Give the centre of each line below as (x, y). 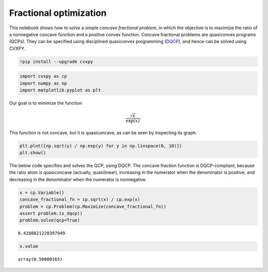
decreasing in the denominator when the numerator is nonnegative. (78, 179)
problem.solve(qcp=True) (50, 220)
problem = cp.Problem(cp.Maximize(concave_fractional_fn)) (93, 206)
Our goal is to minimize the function (45, 103)
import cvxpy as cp (43, 76)
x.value (29, 246)
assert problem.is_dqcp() (51, 213)
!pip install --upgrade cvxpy (56, 61)
